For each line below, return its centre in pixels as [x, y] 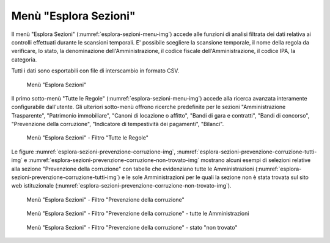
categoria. [24, 59]
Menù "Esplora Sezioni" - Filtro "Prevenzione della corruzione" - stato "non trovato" [132, 227]
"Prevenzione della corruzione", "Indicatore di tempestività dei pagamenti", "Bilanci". [118, 124]
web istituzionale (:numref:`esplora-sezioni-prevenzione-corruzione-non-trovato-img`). [121, 186]
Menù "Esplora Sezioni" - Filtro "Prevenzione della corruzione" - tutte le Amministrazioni [138, 214]
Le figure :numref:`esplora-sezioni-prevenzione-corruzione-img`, [94, 152]
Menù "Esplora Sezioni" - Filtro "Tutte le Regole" [88, 138]
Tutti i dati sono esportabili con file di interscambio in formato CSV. [95, 71]
